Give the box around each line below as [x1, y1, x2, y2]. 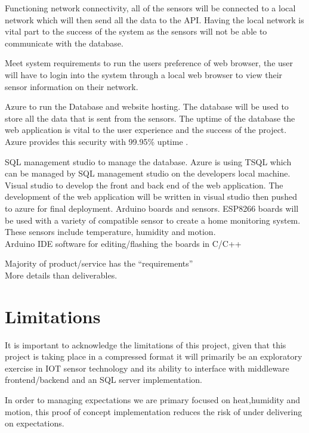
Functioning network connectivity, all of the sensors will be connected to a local [5, 2, 296, 14]
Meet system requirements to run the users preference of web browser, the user [5, 57, 293, 69]
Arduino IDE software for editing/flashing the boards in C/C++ [5, 237, 242, 249]
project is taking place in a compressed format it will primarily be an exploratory [5, 350, 302, 363]
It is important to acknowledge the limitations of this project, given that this [5, 338, 286, 351]
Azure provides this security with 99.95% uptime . [5, 135, 189, 147]
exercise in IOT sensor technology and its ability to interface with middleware [5, 361, 289, 374]
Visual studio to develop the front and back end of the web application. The [5, 178, 283, 191]
